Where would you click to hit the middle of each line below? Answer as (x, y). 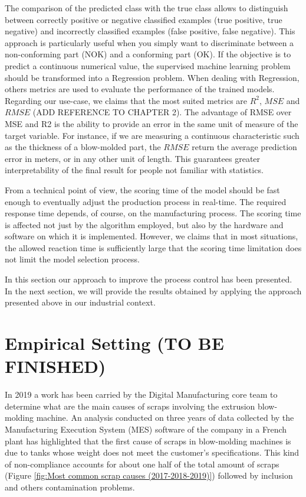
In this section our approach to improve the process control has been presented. (149, 279)
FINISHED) (55, 366)
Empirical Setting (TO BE (114, 343)
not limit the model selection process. (72, 259)
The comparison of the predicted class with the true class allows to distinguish (147, 8)
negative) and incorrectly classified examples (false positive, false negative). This (150, 31)
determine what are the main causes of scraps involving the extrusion (130, 406)
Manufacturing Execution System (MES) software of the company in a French (146, 429)
